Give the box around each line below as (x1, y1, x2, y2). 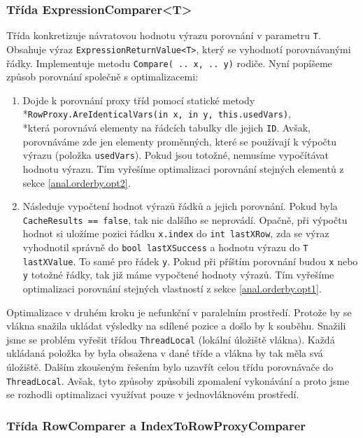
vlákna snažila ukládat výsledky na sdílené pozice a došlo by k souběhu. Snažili (6, 318, 346, 333)
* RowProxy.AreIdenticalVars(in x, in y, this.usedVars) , (22, 106, 291, 121)
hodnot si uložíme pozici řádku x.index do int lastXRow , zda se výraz (22, 226, 329, 241)
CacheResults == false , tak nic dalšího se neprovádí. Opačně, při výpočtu (22, 212, 348, 227)
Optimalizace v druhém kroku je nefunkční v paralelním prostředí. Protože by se (6, 304, 352, 319)
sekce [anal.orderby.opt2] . (22, 175, 131, 190)
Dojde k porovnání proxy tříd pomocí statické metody (22, 92, 255, 107)
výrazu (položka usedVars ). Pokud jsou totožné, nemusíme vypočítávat (22, 148, 329, 162)
